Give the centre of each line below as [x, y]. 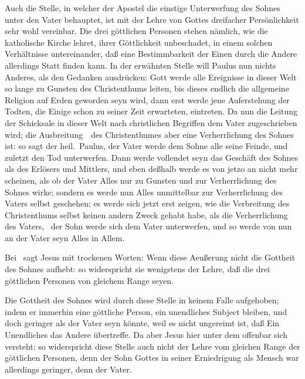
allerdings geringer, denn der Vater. [68, 369]
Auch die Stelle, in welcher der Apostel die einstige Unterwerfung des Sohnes [143, 8]
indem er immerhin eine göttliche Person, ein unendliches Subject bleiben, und [146, 311]
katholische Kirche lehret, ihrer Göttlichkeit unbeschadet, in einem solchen [139, 42]
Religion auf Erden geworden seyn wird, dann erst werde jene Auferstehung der [147, 99]
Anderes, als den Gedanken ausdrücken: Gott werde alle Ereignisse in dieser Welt [151, 77]
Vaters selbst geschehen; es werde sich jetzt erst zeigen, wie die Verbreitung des [147, 203]
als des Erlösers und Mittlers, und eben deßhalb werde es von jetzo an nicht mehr [151, 169]
